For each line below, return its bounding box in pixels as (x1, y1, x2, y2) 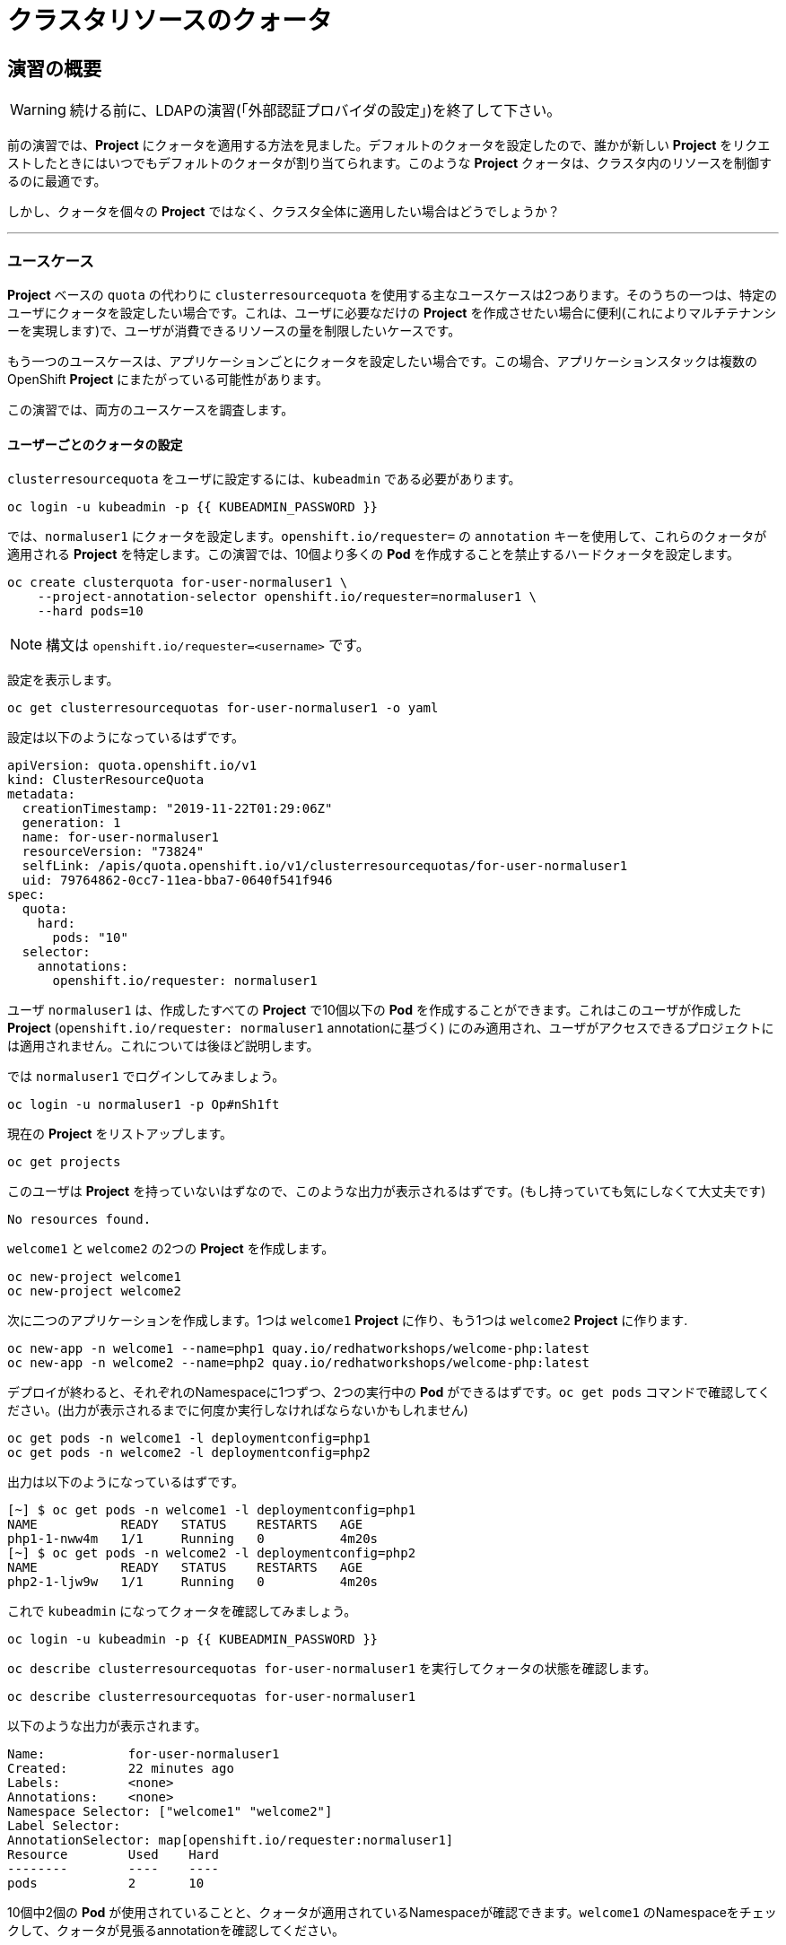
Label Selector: (7, 1819, 121, 1834)
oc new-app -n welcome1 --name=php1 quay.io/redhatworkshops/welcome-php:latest (7, 1341, 590, 1356)
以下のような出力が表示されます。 (7, 1718, 207, 1734)
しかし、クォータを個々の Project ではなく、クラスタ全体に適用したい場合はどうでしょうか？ (7, 204, 561, 220)
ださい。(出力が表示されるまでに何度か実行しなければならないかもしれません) (7, 1402, 468, 1418)
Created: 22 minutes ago (7, 1761, 234, 1776)
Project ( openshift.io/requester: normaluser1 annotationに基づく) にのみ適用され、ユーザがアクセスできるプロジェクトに (7, 1020, 774, 1036)
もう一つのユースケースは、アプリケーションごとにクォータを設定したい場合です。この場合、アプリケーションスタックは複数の (7, 353, 757, 369)
